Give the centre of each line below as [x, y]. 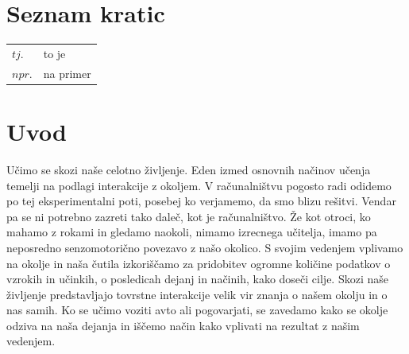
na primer [67, 73]
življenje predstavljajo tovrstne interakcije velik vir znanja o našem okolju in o [197, 294]
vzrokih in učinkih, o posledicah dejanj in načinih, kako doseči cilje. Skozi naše [197, 279]
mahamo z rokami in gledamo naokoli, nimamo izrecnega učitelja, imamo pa [192, 232]
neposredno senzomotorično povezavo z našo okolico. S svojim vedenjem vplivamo [205, 247]
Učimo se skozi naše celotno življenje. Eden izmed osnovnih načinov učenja [189, 169]
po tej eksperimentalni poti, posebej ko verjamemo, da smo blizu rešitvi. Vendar [201, 201]
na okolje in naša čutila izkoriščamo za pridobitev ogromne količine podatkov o [199, 263]
